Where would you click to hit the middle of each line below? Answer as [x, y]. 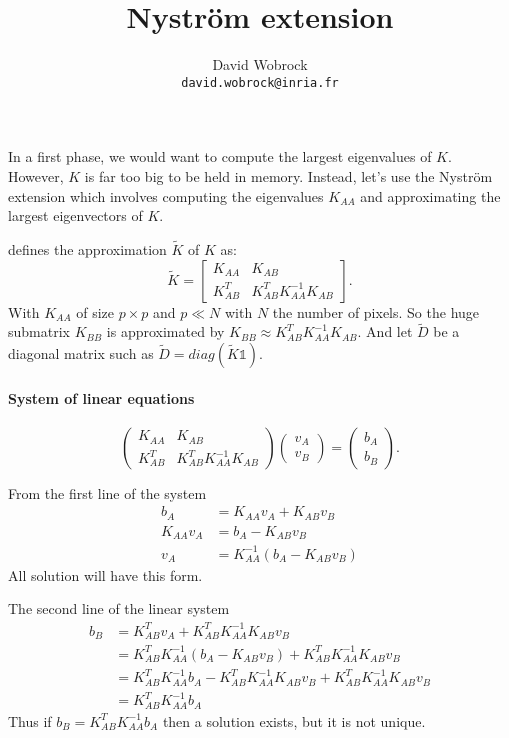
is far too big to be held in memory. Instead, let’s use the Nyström [288, 175]
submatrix [39, 331]
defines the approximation [87, 248]
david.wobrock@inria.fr [260, 82]
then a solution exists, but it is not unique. [294, 720]
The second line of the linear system [119, 608]
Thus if [30, 720]
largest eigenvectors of [75, 215]
